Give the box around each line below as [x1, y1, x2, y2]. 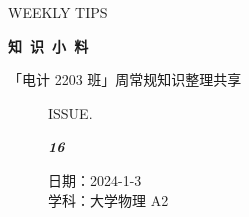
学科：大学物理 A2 [48, 189, 169, 210]
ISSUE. [48, 102, 93, 123]
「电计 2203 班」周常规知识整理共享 [8, 69, 242, 90]
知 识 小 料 [8, 35, 89, 56]
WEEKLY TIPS [8, 2, 108, 22]
